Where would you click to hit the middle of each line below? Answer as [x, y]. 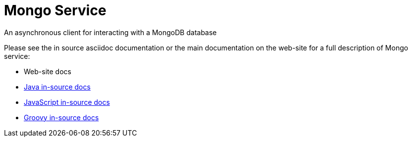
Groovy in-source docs [61, 117]
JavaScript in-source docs [67, 102]
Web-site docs [48, 71]
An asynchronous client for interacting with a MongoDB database [110, 32]
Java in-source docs [57, 87]
